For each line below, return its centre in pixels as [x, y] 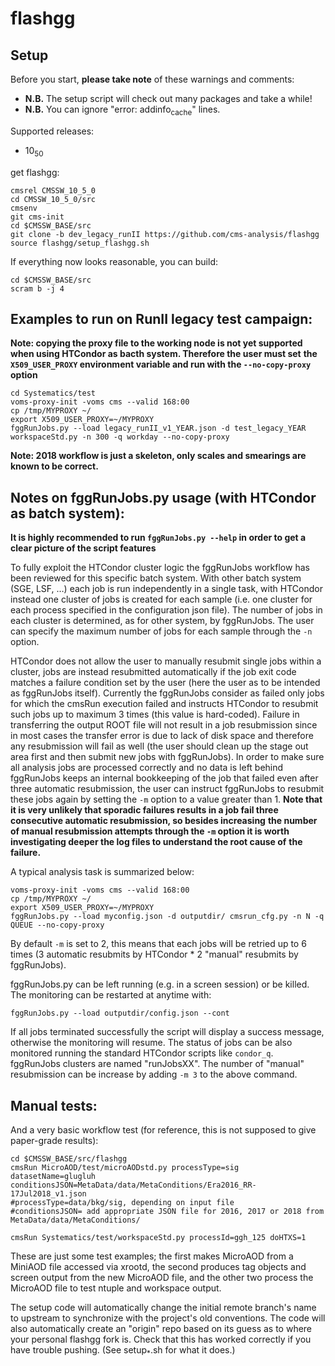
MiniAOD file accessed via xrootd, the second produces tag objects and [158, 1267]
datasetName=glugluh [53, 1177]
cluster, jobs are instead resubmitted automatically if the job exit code [153, 672]
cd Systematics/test [53, 393]
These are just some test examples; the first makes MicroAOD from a [152, 1256]
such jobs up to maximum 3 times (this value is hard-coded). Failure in [155, 714]
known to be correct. [54, 466]
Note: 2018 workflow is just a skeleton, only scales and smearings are [158, 456]
